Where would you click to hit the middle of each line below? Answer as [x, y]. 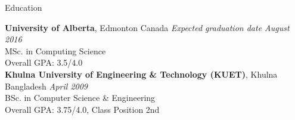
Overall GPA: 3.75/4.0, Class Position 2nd [82, 109]
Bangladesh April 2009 [46, 86]
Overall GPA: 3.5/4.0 [44, 62]
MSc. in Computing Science [55, 50]
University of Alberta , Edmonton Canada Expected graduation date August [147, 27]
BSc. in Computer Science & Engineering [80, 98]
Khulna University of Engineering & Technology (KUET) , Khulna [141, 74]
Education [24, 7]
